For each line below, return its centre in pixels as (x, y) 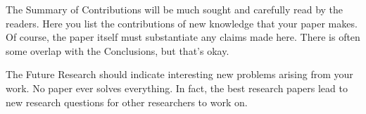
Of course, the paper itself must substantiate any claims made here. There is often (183, 37)
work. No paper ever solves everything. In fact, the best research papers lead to (177, 88)
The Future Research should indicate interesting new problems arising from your (179, 74)
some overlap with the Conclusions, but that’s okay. (118, 50)
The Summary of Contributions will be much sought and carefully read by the (175, 9)
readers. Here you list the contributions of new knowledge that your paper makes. (182, 23)
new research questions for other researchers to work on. (127, 102)
